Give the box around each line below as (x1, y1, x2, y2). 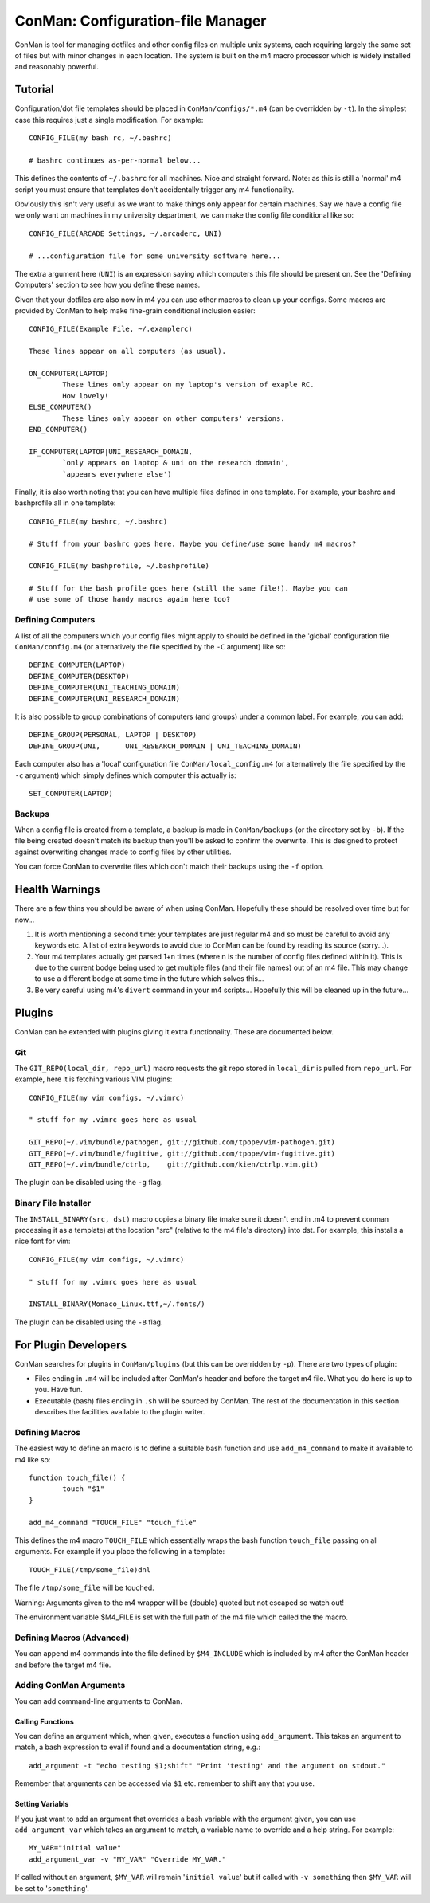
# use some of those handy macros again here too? (29, 594, 231, 604)
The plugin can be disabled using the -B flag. (14, 1317, 163, 1327)
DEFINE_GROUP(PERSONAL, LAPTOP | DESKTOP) (29, 730, 197, 740)
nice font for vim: (14, 1236, 71, 1246)
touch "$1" (62, 1485, 105, 1493)
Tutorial (14, 83, 55, 96)
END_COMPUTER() (29, 425, 88, 434)
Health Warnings (14, 883, 100, 897)
